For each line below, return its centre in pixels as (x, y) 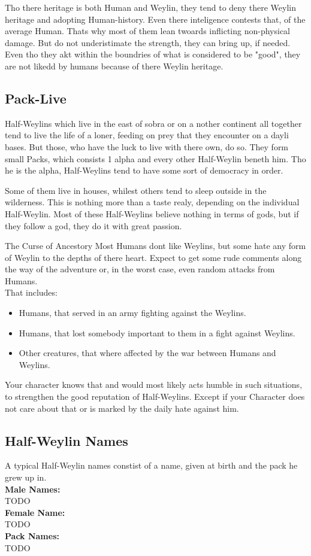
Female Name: (35, 512)
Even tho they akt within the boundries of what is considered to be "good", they (153, 54)
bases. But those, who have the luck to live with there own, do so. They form (147, 146)
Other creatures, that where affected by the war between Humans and (147, 353)
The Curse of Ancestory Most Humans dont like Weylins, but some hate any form (155, 246)
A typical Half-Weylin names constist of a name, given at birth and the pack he (151, 465)
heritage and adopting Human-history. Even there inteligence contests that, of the (155, 19)
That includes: (31, 292)
